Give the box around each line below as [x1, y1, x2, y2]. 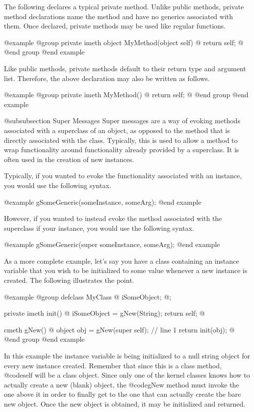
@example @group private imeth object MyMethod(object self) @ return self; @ [4, 37, 244, 47]
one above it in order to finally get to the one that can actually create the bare [4, 389, 241, 399]
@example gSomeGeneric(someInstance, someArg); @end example [4, 196, 202, 207]
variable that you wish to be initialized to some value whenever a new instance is [4, 265, 248, 275]
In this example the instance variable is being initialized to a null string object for [4, 351, 251, 361]
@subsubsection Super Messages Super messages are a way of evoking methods [4, 115, 240, 126]
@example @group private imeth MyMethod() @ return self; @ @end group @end [4, 89, 249, 100]
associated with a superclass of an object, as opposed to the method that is [4, 125, 230, 135]
